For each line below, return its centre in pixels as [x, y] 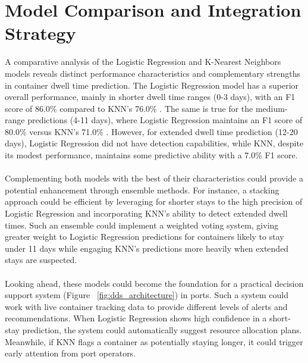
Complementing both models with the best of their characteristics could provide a [154, 178]
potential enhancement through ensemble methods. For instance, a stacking [142, 190]
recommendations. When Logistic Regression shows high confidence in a [136, 318]
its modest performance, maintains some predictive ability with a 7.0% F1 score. [151, 155]
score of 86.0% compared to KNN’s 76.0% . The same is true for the [129, 108]
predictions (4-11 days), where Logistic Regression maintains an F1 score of [165, 120]
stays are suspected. [41, 260]
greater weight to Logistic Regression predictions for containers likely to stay [144, 237]
